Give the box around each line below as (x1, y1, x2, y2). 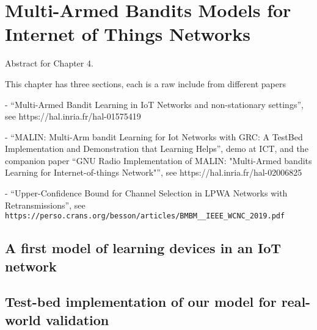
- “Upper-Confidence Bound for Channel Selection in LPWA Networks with (5, 187, 288, 199)
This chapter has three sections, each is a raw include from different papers (5, 77, 286, 90)
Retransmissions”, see (5, 198, 86, 211)
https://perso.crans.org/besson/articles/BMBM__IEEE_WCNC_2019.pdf (5, 212, 285, 221)
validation (45, 310, 109, 329)
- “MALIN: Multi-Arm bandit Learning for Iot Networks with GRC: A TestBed (5, 130, 303, 143)
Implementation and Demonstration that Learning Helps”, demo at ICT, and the (5, 142, 308, 155)
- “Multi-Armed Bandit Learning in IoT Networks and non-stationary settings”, (5, 98, 304, 110)
